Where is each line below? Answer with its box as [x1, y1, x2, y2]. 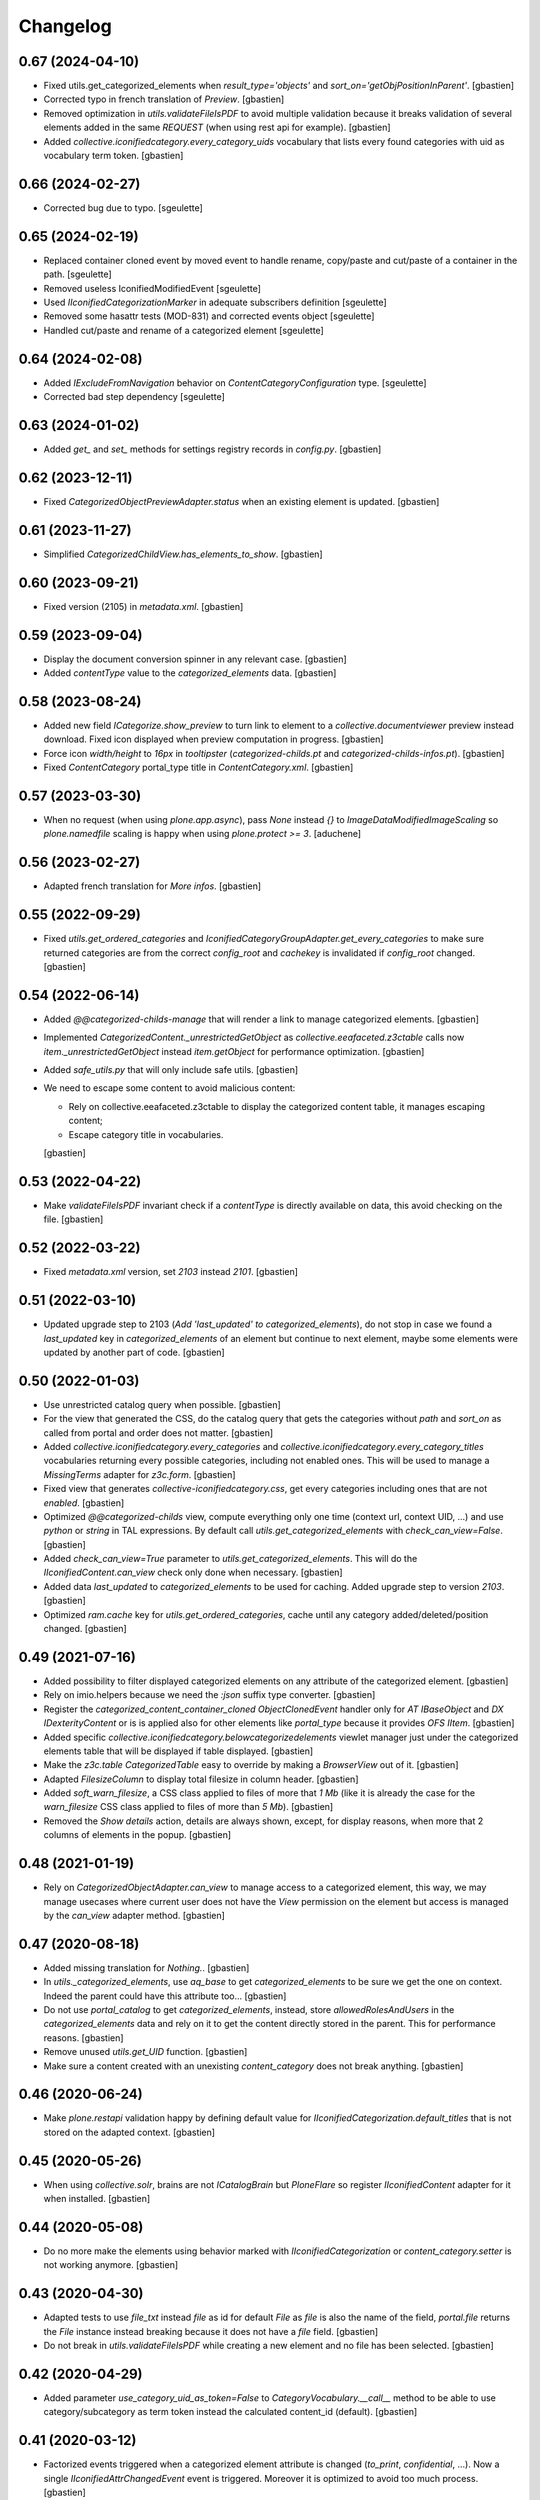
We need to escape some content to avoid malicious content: [43, 1082, 296, 1094]
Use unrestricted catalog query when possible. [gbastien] [43, 1398, 282, 1410]
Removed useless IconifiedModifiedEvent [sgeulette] [43, 282, 262, 294]
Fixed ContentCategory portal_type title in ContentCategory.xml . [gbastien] [43, 761, 354, 774]
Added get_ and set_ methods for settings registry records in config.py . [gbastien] [43, 443, 382, 455]
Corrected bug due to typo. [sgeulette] [43, 201, 204, 214]
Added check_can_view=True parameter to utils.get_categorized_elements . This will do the [43, 1553, 418, 1565]
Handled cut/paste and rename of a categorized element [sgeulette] [43, 324, 324, 336]
